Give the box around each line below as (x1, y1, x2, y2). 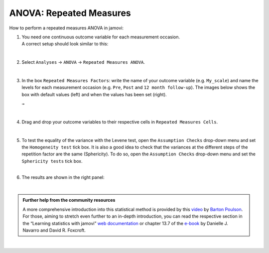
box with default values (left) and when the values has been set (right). (21, 91, 167, 97)
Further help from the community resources (22, 197, 116, 203)
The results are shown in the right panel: (21, 174, 105, 180)
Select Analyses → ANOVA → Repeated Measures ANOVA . (21, 59, 145, 65)
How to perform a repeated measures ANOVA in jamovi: (9, 25, 124, 31)
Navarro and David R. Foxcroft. (22, 227, 86, 233)
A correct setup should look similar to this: (21, 41, 109, 47)
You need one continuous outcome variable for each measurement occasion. (21, 34, 180, 40)
